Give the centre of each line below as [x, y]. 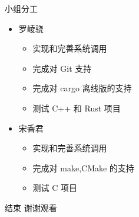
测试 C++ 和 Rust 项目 [77, 108]
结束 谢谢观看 [31, 207]
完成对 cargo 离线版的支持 [82, 88]
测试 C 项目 [55, 188]
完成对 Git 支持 [62, 68]
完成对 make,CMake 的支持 [83, 167]
